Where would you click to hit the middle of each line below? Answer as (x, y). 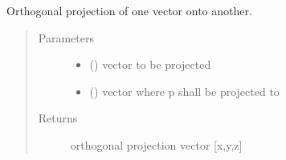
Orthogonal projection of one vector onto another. (129, 10)
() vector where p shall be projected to (184, 91)
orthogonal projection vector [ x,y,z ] (156, 144)
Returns (58, 118)
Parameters (66, 37)
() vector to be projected (150, 64)
